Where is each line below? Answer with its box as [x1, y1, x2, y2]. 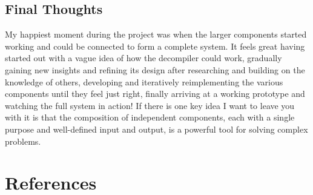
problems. [5, 134, 41, 147]
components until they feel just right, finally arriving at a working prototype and [5, 87, 305, 100]
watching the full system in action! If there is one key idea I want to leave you [5, 99, 295, 111]
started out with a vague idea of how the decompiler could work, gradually [5, 51, 282, 64]
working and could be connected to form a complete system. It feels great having [5, 39, 305, 52]
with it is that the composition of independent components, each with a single [5, 111, 295, 124]
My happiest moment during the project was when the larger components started [5, 28, 307, 41]
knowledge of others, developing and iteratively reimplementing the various [5, 75, 283, 88]
